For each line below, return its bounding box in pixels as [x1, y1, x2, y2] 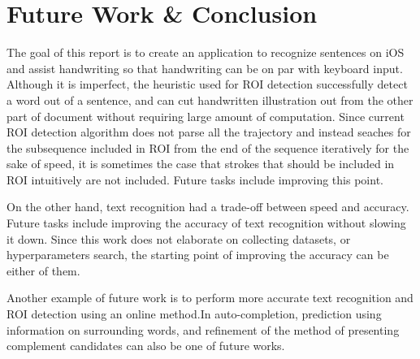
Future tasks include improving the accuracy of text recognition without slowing [6, 214, 406, 231]
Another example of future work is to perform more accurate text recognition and [6, 289, 414, 306]
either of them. [6, 262, 80, 279]
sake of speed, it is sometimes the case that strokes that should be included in [6, 155, 395, 172]
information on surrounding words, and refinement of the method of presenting [6, 321, 400, 338]
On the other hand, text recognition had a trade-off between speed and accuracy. [6, 198, 409, 215]
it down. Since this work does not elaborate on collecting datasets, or [6, 230, 351, 247]
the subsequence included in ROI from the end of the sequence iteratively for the [6, 139, 409, 156]
